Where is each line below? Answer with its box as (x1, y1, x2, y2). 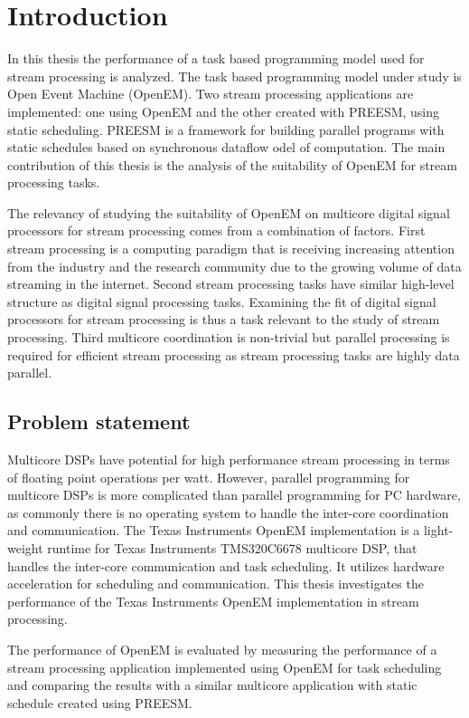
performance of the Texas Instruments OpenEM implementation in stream (7, 591, 419, 610)
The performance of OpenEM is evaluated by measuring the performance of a (7, 639, 437, 658)
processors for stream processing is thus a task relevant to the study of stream (7, 310, 440, 329)
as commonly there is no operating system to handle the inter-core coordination (7, 503, 449, 522)
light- (423, 521, 454, 540)
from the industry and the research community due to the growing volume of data (7, 256, 462, 275)
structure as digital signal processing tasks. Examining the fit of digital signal (7, 292, 436, 311)
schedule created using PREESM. (7, 693, 192, 712)
